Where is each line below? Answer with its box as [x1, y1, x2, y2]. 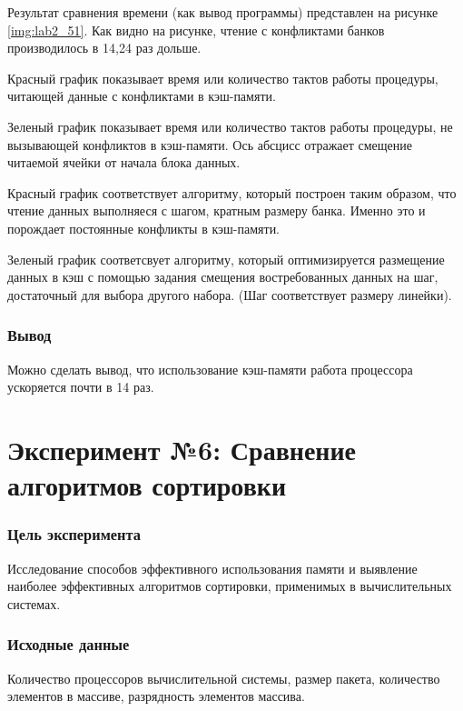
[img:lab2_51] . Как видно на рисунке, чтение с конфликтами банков [7, 20, 385, 39]
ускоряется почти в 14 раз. [7, 377, 154, 396]
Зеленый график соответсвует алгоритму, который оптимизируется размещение [7, 249, 445, 268]
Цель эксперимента [7, 523, 141, 546]
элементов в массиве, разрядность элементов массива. [7, 686, 305, 706]
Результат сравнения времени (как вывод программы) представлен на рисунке [7, 3, 438, 21]
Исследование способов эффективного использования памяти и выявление [7, 558, 418, 577]
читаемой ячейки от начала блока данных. [7, 153, 241, 172]
